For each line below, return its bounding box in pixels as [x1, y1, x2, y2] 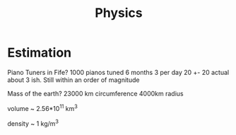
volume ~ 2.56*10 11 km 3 [7, 102, 78, 112]
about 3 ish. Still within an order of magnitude [7, 76, 140, 84]
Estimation [7, 45, 72, 61]
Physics [95, 5, 143, 21]
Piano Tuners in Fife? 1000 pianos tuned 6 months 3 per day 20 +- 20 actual [7, 68, 230, 76]
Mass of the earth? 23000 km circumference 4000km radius [7, 89, 184, 98]
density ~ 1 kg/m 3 [7, 118, 59, 128]
